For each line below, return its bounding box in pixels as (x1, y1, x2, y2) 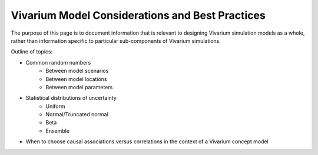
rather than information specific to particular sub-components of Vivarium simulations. (11, 37, 221, 44)
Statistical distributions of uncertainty (25, 95, 117, 102)
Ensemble (45, 127, 70, 134)
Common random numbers (25, 59, 91, 66)
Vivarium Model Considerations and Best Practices (11, 9, 266, 22)
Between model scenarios (45, 68, 109, 75)
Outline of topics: (11, 48, 53, 55)
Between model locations (45, 75, 107, 82)
